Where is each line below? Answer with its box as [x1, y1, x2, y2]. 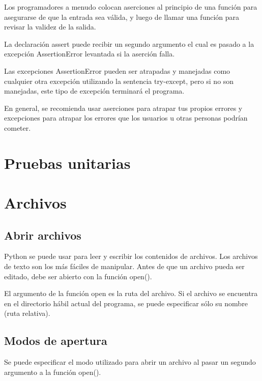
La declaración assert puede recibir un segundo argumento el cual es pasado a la [4, 38, 254, 49]
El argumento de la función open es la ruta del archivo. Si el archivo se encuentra [4, 288, 258, 299]
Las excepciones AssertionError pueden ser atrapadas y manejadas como [4, 65, 230, 76]
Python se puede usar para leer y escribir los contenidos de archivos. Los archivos [4, 251, 258, 261]
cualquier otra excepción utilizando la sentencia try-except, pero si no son [4, 75, 234, 86]
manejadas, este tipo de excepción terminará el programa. [4, 85, 185, 96]
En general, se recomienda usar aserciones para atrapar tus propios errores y [4, 102, 243, 113]
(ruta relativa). [4, 308, 50, 318]
